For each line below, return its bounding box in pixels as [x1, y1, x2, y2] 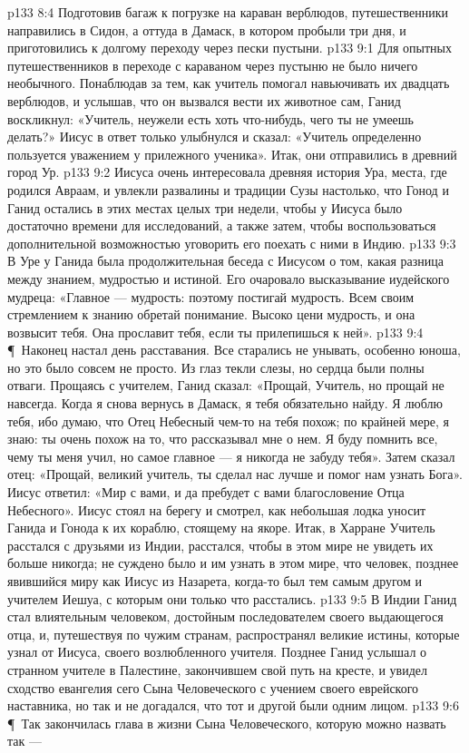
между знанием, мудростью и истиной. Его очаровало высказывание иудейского [7, 269, 450, 288]
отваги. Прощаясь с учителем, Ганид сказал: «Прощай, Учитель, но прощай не [7, 376, 445, 395]
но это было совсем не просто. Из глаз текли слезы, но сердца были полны [7, 357, 425, 376]
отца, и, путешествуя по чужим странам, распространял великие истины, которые [7, 624, 460, 643]
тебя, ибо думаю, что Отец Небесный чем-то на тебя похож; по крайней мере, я [7, 411, 449, 430]
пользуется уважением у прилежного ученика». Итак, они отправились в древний [7, 144, 457, 163]
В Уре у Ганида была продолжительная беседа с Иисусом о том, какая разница [7, 251, 445, 270]
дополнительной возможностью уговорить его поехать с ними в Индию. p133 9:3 [7, 233, 456, 252]
